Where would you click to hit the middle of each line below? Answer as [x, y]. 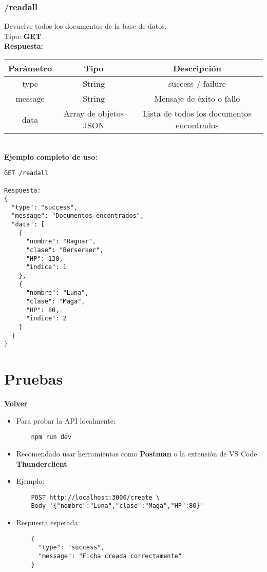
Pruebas [34, 379]
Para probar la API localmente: [66, 420]
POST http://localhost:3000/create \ [95, 497]
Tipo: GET [23, 36]
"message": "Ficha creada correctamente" [110, 556]
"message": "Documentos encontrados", [78, 216]
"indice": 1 [46, 267]
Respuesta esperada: [48, 522]
